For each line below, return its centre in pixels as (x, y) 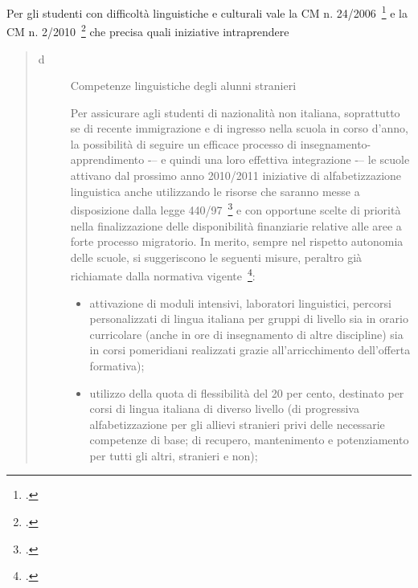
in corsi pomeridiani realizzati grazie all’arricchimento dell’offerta (250, 350)
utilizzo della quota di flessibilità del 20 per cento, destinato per (247, 392)
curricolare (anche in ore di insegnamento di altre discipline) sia (246, 334)
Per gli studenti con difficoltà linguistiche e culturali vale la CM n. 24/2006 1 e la (207, 12)
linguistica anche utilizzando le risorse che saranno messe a (215, 191)
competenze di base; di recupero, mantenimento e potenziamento (249, 440)
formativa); (117, 365)
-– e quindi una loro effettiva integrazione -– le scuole (279, 159)
